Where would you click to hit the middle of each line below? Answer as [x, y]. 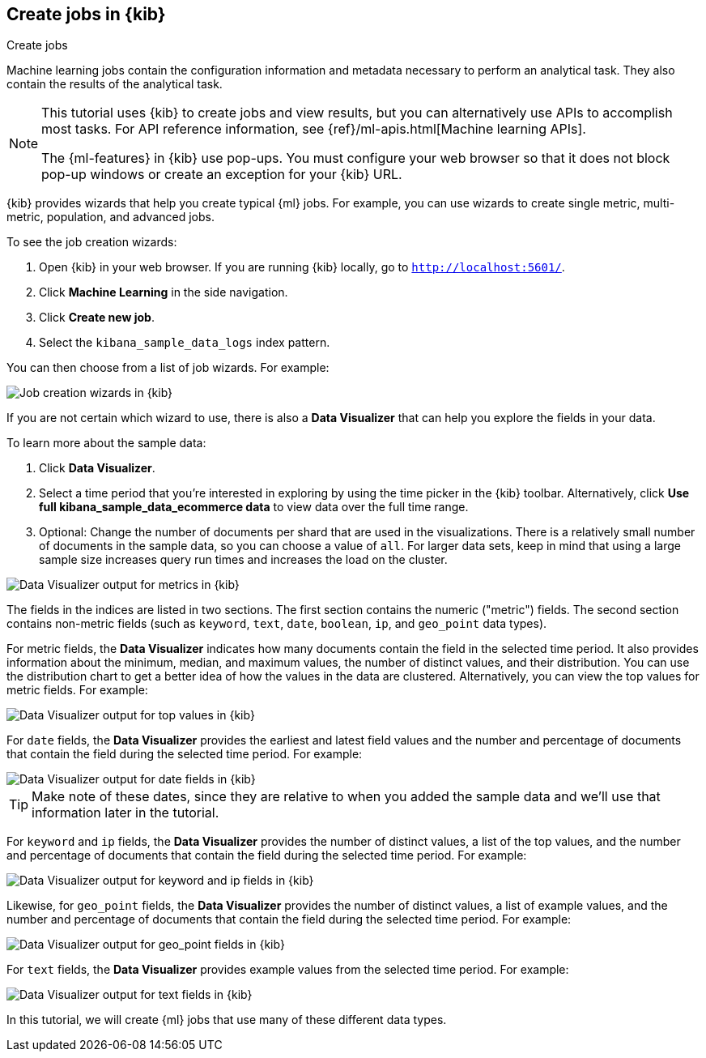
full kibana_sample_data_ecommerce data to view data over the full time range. [254, 507]
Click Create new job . [97, 318]
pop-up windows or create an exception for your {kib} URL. [222, 175]
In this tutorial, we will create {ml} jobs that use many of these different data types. [227, 1020]
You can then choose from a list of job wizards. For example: [168, 368]
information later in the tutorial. [125, 813]
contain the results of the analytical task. [115, 84]
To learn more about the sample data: [106, 443]
